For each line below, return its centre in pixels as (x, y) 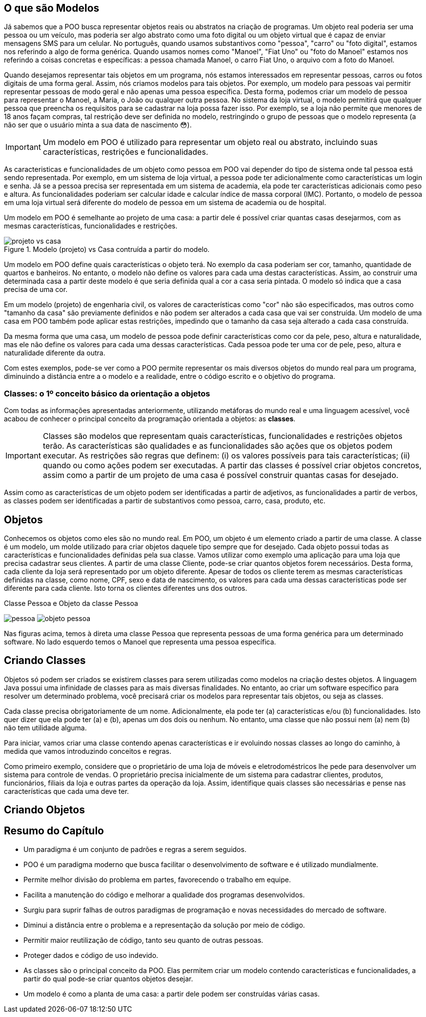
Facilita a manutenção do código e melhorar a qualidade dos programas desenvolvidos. (164, 895)
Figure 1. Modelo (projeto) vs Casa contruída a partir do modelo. (107, 249)
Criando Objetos (44, 810)
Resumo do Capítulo (54, 830)
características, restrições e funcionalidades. (125, 152)
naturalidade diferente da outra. (55, 353)
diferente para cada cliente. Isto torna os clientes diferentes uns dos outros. (126, 588)
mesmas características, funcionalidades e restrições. (91, 226)
